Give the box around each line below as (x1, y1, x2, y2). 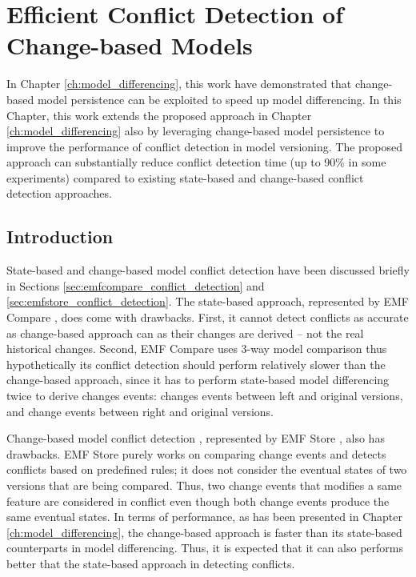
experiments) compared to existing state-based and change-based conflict (6, 169, 364, 186)
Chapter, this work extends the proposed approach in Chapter (6, 106, 312, 123)
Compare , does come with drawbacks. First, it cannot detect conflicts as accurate (6, 309, 409, 326)
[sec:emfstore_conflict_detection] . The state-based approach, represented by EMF (6, 293, 409, 310)
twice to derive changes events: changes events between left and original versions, (6, 387, 403, 404)
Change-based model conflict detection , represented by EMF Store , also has (6, 430, 385, 447)
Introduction (6, 224, 114, 249)
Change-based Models (6, 29, 253, 62)
